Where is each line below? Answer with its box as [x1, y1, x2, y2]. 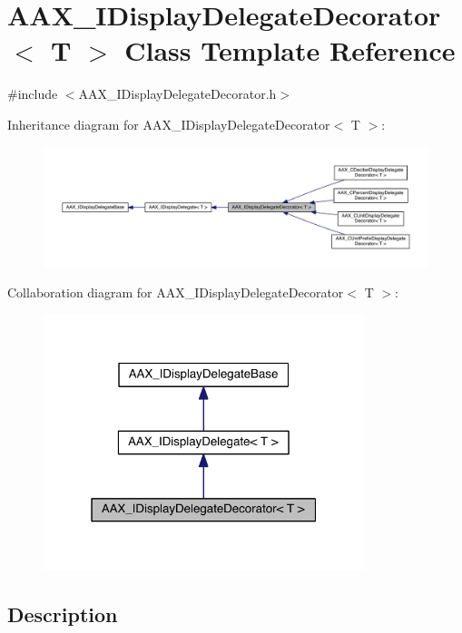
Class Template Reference [124, 32, 456, 69]
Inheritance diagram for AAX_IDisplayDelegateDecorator [7, 114, 330, 133]
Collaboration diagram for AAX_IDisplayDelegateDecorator [7, 283, 344, 302]
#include [7, 84, 58, 103]
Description [7, 600, 118, 628]
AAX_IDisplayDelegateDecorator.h [78, 84, 277, 103]
